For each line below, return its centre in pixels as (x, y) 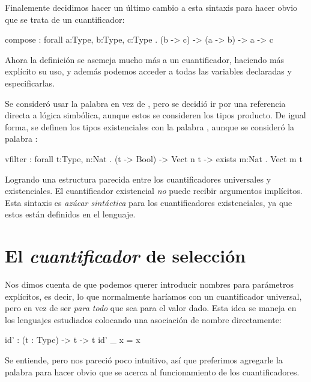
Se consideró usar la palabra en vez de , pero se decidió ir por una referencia (145, 103)
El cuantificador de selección (125, 256)
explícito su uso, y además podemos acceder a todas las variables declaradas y (148, 71)
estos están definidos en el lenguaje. (70, 214)
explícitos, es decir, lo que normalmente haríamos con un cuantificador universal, (153, 296)
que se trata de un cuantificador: (65, 19)
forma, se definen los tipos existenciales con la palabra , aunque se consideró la (150, 126)
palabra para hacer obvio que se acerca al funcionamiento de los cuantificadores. (152, 371)
